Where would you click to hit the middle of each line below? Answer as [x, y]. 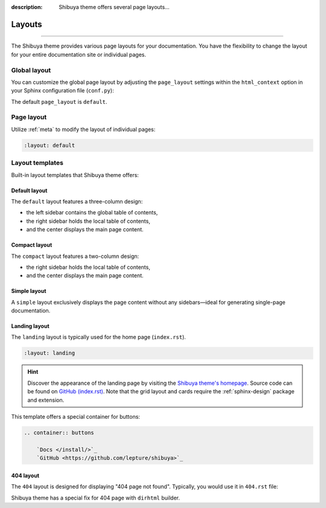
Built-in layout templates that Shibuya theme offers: [75, 175]
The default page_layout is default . [59, 101]
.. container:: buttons [59, 433]
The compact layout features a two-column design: [75, 256]
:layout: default [50, 145]
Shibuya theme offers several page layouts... [114, 7]
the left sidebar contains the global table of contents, [92, 213]
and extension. [46, 400]
